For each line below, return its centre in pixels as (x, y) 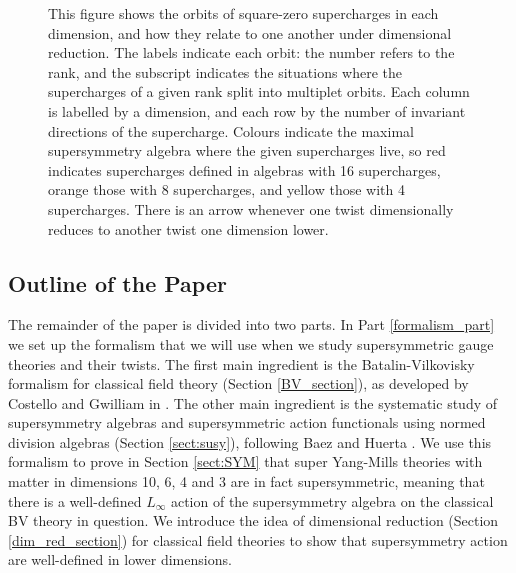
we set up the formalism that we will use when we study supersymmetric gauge (251, 343)
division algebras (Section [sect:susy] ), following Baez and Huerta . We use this (250, 441)
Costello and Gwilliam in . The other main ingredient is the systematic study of (252, 402)
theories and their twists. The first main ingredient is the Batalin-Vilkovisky (241, 363)
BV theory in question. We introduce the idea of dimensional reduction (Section (253, 520)
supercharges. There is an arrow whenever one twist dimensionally (251, 208)
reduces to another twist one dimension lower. (188, 228)
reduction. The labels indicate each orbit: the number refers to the (251, 52)
